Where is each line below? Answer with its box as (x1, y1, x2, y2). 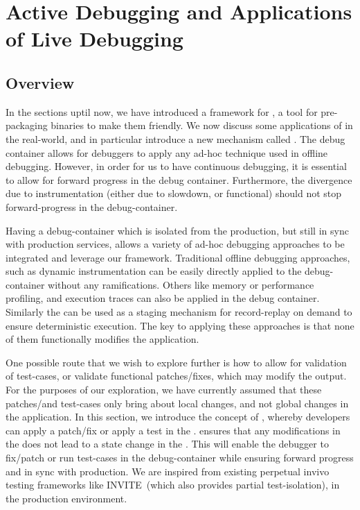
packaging (6, 118, 48, 133)
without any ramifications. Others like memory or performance (48, 277, 314, 291)
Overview (6, 71, 75, 93)
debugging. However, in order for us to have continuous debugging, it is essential (6, 159, 347, 173)
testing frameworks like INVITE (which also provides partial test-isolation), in (6, 477, 340, 492)
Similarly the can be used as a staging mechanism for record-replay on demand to (6, 305, 352, 319)
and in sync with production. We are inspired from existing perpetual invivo (6, 464, 330, 478)
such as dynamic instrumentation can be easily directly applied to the (6, 264, 302, 278)
